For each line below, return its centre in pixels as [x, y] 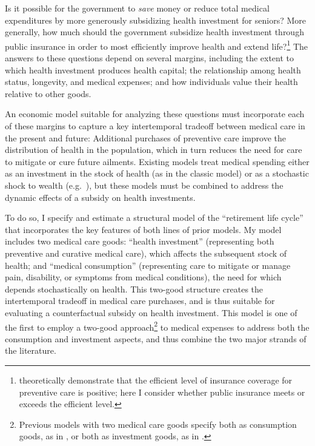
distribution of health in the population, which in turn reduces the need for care [154, 150]
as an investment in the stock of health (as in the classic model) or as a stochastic [157, 173]
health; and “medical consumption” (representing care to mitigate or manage [148, 265]
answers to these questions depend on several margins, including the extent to [150, 58]
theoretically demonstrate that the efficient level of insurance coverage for [156, 380]
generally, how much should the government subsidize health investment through [154, 32]
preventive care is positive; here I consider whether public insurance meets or [162, 392]
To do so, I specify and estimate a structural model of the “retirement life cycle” [154, 218]
